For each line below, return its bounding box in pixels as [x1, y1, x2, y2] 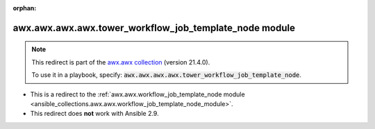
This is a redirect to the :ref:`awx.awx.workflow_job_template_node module [30, 90, 246, 98]
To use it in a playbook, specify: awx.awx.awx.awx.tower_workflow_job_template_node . [31, 71, 302, 79]
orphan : [12, 4, 37, 12]
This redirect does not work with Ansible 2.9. [30, 110, 159, 118]
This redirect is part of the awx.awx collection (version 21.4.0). [31, 58, 210, 66]
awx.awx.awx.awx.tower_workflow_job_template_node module [12, 21, 295, 34]
